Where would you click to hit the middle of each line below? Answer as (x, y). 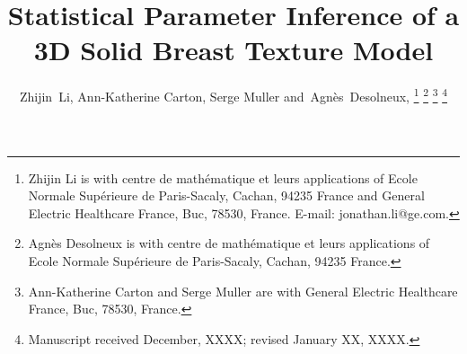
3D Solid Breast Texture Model (233, 50)
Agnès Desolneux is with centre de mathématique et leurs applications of (229, 243)
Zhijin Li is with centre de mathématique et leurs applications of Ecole (223, 177)
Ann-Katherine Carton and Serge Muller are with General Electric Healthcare (243, 291)
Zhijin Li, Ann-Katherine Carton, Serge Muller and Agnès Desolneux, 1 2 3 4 (233, 95)
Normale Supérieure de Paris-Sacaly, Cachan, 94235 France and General (226, 195)
